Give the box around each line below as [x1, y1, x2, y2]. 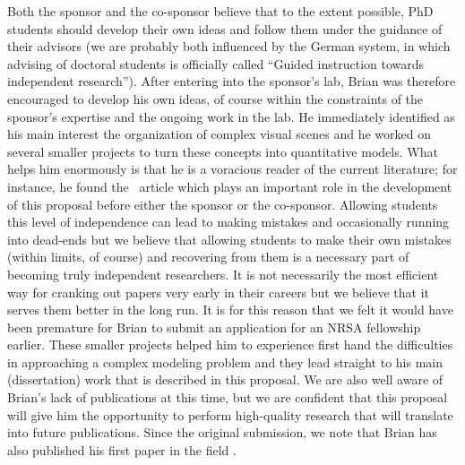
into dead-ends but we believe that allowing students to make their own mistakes [7, 229, 452, 248]
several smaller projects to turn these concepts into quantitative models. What [7, 142, 438, 160]
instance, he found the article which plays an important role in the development [7, 177, 452, 195]
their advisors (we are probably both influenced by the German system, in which [7, 37, 451, 56]
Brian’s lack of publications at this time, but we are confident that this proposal [7, 388, 448, 407]
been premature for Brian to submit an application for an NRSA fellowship [7, 317, 421, 336]
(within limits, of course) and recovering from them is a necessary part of [7, 247, 409, 266]
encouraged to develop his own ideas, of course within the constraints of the [7, 89, 424, 108]
